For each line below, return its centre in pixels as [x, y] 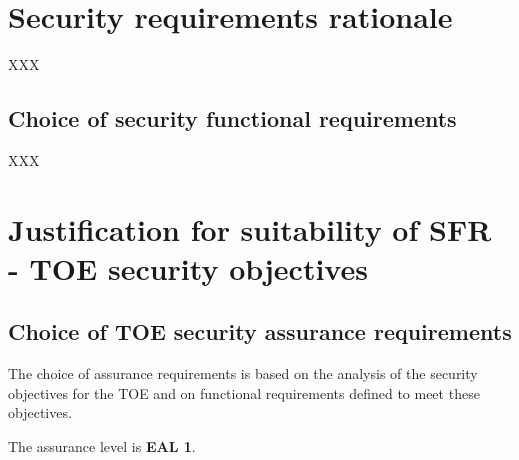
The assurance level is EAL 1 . [102, 446]
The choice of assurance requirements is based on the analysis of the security [243, 373]
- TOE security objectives [188, 267]
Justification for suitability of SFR [250, 228]
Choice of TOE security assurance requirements [260, 331]
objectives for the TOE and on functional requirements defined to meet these [244, 392]
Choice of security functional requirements [232, 118]
